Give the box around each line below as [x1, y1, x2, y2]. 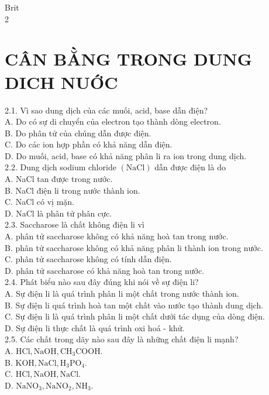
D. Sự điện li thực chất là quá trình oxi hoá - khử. [5, 321, 185, 334]
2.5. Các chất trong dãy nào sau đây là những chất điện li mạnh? [5, 333, 239, 345]
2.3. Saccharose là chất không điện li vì [5, 218, 144, 231]
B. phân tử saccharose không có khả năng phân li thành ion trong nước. [5, 241, 263, 253]
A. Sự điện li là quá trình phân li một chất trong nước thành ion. [5, 287, 239, 299]
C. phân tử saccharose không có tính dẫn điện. [5, 253, 172, 265]
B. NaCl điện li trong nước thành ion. [5, 184, 140, 196]
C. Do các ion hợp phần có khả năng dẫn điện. [5, 138, 173, 150]
